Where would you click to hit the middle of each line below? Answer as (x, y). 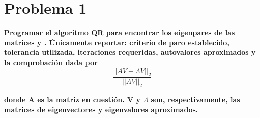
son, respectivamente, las (195, 99)
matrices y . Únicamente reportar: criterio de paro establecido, (117, 42)
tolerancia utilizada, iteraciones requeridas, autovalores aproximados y (130, 52)
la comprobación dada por (51, 62)
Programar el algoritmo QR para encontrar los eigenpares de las (120, 32)
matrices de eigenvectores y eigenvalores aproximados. (101, 109)
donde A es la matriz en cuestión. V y (73, 99)
